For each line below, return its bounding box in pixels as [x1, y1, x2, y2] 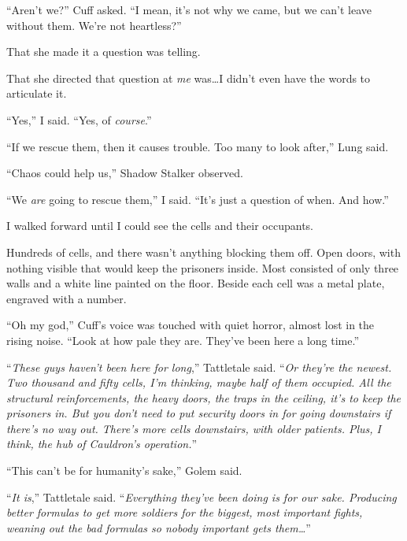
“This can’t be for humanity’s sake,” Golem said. [6, 462, 242, 479]
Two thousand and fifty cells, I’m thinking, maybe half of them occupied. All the [6, 374, 391, 391]
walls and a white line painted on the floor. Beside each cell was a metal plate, [6, 275, 385, 291]
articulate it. [6, 85, 67, 102]
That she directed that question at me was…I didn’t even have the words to [6, 69, 371, 86]
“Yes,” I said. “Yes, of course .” [6, 111, 152, 128]
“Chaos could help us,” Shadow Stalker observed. [6, 165, 243, 181]
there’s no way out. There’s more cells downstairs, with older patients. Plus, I [6, 420, 381, 436]
